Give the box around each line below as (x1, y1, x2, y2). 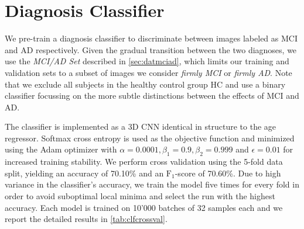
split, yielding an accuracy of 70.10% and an (5, 166, 164, 179)
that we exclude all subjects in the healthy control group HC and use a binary (5, 78, 286, 90)
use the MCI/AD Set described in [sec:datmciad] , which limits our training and (5, 55, 289, 67)
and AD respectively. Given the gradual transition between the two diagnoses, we (5, 43, 297, 55)
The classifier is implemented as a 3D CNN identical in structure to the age (5, 120, 276, 133)
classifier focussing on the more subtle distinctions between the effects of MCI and (5, 89, 299, 102)
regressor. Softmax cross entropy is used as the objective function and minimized (5, 131, 295, 144)
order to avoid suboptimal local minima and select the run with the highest (5, 190, 275, 202)
